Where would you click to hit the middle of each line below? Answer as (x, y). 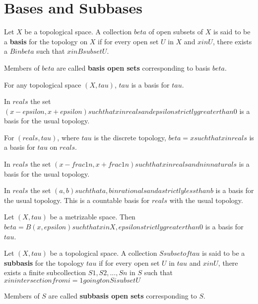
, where (68, 137)
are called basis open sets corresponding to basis (133, 67)
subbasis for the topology (44, 262)
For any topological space (43, 84)
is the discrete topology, (130, 137)
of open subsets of (176, 32)
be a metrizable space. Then (93, 217)
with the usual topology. (206, 200)
